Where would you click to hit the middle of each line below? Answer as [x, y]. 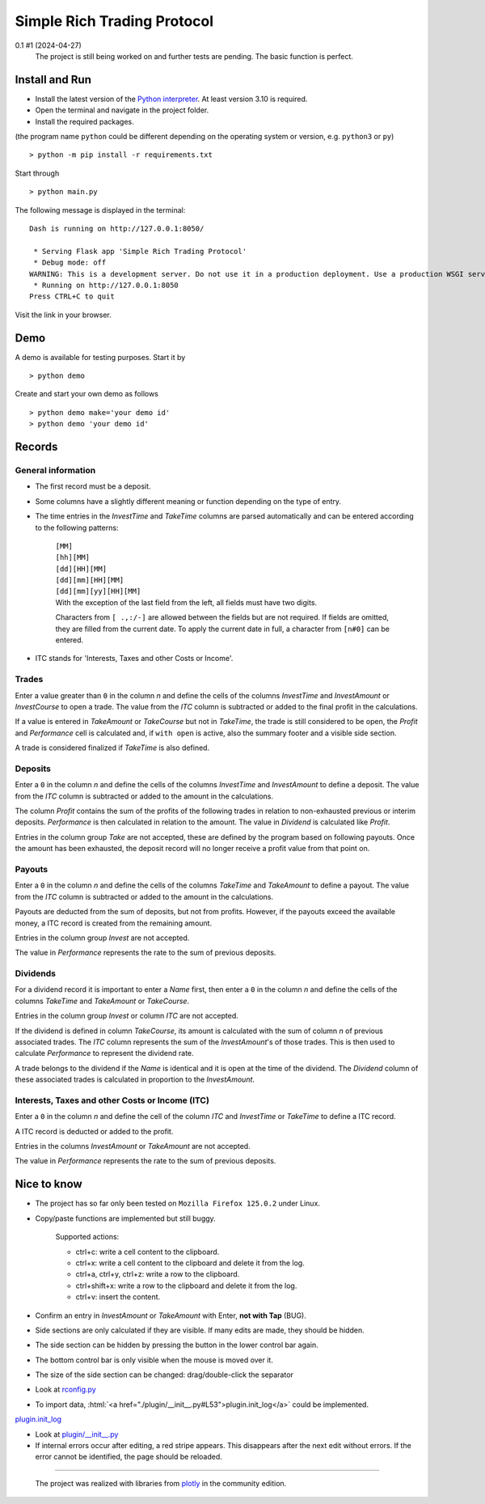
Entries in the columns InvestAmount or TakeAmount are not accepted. [133, 1146]
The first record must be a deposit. [93, 486]
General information [55, 470]
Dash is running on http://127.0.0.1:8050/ [117, 228]
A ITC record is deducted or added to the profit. [94, 1131]
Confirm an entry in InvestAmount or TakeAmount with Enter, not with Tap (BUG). [171, 1315]
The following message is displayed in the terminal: [100, 210]
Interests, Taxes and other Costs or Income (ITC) [112, 1100]
